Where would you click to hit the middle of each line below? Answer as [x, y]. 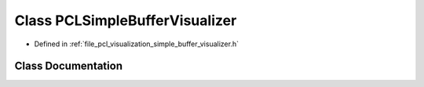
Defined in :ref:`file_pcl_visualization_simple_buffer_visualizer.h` [137, 44]
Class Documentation [69, 66]
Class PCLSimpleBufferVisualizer [126, 20]
